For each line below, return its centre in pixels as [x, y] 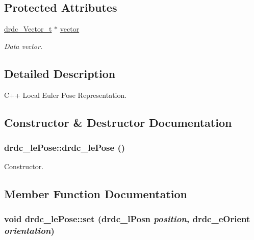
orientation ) [29, 231]
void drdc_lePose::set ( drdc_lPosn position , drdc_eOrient [127, 219]
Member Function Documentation [96, 194]
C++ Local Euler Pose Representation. [66, 95]
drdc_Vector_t [28, 29]
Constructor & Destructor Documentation [118, 122]
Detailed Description [60, 73]
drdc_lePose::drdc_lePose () [65, 147]
